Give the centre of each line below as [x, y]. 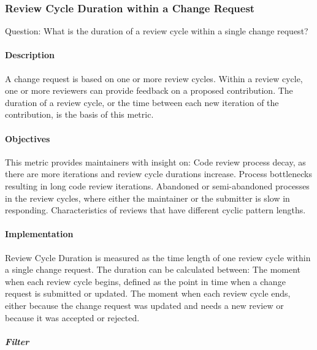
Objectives [28, 138]
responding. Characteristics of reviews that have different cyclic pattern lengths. [155, 210]
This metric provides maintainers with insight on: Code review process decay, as [155, 162]
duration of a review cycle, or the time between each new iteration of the [142, 102]
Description [30, 55]
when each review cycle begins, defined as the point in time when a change [145, 281]
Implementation [39, 234]
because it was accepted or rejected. [72, 317]
